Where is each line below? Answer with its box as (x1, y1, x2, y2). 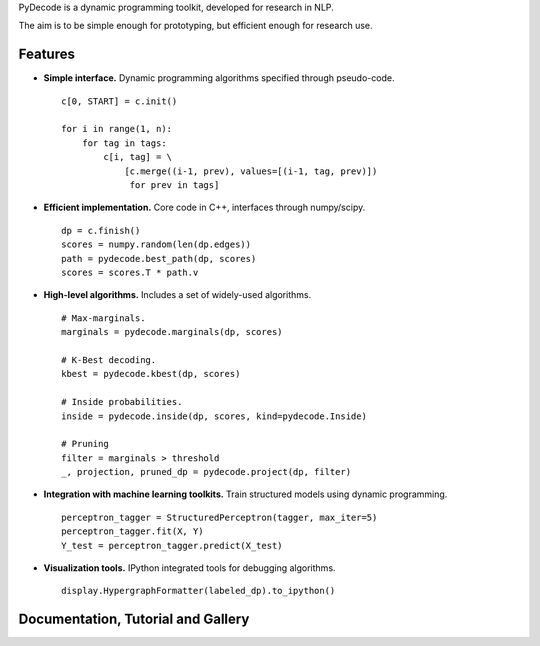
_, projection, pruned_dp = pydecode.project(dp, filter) (61, 466, 352, 478)
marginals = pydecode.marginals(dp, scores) (61, 326, 284, 338)
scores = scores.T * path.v (61, 266, 199, 278)
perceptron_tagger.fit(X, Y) (61, 526, 204, 537)
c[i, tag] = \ (103, 151, 173, 163)
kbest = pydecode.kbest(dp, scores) (61, 368, 241, 380)
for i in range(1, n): (61, 123, 173, 135)
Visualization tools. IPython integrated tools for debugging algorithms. (43, 562, 336, 574)
